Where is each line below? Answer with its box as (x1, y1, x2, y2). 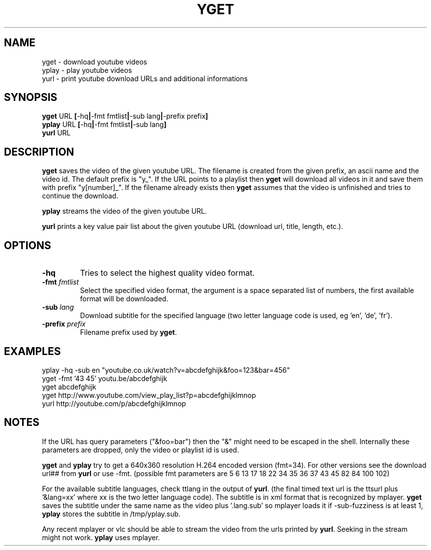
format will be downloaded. (80, 294, 168, 303)
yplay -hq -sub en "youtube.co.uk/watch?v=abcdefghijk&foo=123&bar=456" (42, 365, 290, 374)
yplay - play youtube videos (42, 65, 132, 74)
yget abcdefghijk (42, 382, 96, 391)
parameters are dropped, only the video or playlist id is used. (42, 445, 239, 454)
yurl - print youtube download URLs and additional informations (42, 74, 248, 83)
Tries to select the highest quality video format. (80, 268, 255, 278)
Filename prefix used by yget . (80, 328, 177, 337)
